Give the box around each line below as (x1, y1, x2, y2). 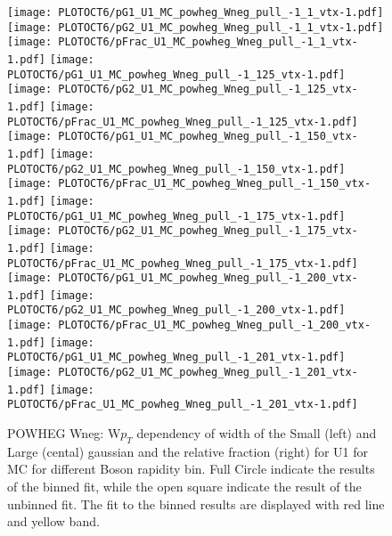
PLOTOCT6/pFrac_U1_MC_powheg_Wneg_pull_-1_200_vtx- (58, 319, 372, 332)
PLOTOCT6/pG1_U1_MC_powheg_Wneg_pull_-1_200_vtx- (58, 272, 358, 285)
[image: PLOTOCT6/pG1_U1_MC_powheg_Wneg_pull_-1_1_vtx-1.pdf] (7, 6, 384, 19)
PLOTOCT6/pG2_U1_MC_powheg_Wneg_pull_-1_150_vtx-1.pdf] (7, 162, 346, 175)
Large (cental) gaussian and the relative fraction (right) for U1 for (7, 442, 369, 460)
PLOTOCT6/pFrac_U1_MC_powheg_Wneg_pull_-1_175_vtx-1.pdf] (7, 256, 358, 270)
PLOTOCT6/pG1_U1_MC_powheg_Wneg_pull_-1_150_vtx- (58, 130, 358, 143)
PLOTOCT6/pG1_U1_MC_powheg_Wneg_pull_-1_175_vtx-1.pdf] (7, 209, 346, 223)
